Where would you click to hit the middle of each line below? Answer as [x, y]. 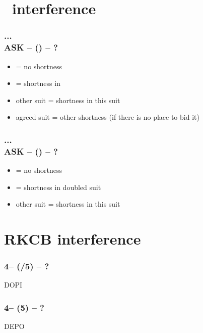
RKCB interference [73, 239]
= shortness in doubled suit [58, 187]
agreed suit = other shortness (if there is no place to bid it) [108, 117]
